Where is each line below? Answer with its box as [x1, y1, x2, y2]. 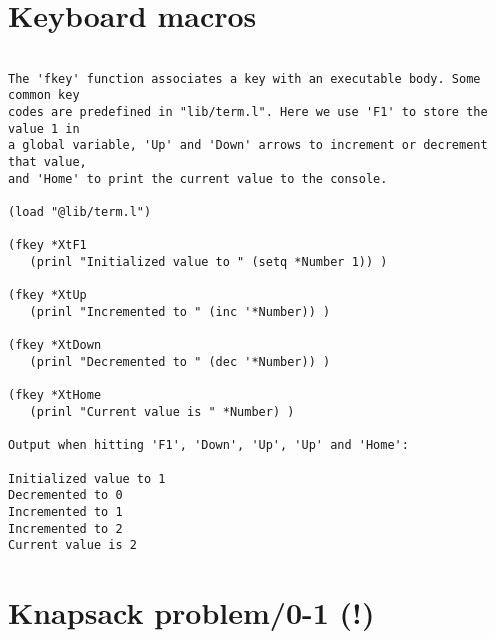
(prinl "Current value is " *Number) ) [29, 404, 295, 419]
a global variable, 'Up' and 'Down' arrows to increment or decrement [8, 138, 488, 153]
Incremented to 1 [8, 504, 123, 519]
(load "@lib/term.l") [8, 205, 152, 220]
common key [8, 88, 80, 103]
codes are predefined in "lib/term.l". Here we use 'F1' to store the [8, 105, 488, 120]
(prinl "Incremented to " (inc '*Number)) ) [29, 304, 331, 319]
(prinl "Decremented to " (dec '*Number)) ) [29, 354, 331, 369]
